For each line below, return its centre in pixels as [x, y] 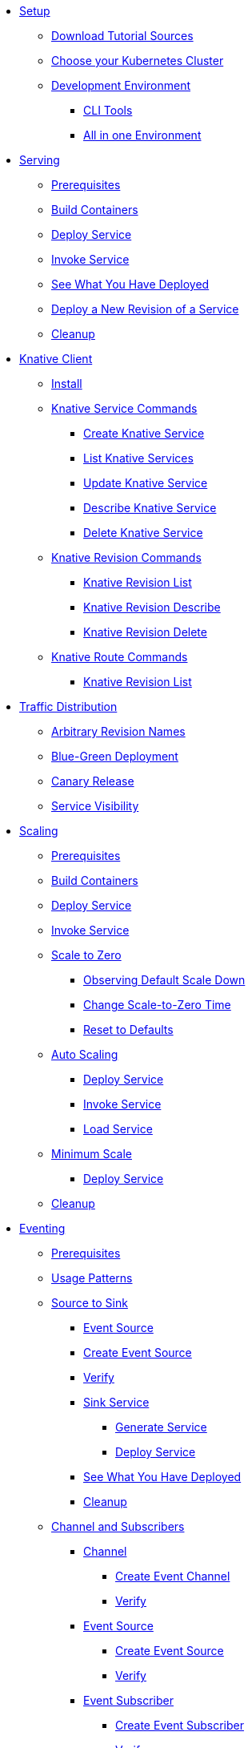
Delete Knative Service [143, 533]
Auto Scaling [85, 1054]
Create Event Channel [173, 1576]
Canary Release [93, 781]
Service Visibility [95, 806]
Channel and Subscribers [118, 1526]
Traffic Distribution [68, 706]
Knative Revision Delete [145, 632]
